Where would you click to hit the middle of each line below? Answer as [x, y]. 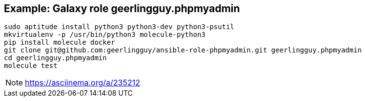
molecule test [31, 66]
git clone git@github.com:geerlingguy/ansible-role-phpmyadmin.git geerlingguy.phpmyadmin [183, 50]
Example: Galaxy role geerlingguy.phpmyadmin [122, 8]
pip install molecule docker [60, 42]
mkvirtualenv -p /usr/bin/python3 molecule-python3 [105, 35]
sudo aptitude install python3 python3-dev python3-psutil [119, 27]
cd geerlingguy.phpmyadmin [55, 58]
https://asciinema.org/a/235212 [82, 83]
